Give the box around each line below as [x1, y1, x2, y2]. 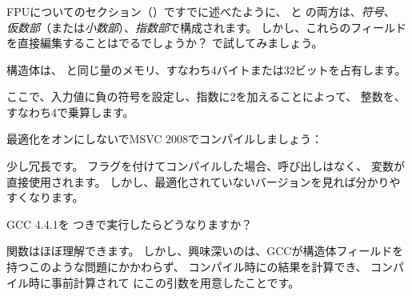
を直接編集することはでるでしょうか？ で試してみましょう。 [6, 34, 323, 51]
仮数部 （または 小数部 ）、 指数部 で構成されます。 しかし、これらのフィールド [6, 18, 406, 35]
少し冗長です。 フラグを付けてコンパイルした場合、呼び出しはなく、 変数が [6, 158, 405, 174]
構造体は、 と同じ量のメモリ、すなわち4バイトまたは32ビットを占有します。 [6, 61, 406, 78]
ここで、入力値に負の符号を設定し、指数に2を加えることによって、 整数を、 [6, 88, 406, 105]
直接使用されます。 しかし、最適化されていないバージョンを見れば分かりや [6, 173, 401, 190]
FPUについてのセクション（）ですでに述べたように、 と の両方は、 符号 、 [6, 2, 395, 19]
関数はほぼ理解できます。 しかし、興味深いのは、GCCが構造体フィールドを [6, 242, 404, 259]
